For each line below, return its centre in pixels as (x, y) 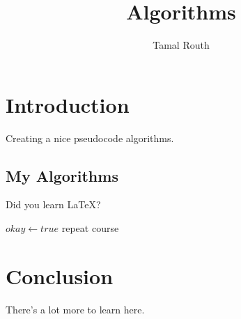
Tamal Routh (181, 45)
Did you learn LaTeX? (53, 204)
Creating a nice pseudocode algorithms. (90, 138)
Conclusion (60, 275)
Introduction (68, 104)
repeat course (90, 228)
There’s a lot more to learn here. (75, 309)
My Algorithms (62, 175)
